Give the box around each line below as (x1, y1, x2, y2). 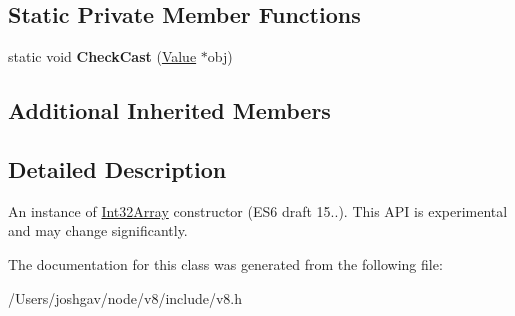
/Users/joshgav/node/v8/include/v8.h (8, 287, 243, 308)
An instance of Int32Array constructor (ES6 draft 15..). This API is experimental (8, 200, 508, 221)
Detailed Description (8, 153, 227, 184)
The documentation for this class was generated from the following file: (8, 253, 443, 274)
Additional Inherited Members (8, 95, 331, 126)
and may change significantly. (8, 220, 188, 241)
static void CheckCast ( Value (8, 46, 197, 67)
